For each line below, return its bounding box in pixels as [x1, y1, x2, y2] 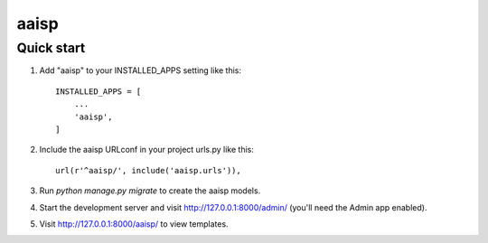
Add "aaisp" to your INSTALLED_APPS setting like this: [39, 65, 242, 76]
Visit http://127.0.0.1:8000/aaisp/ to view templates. [39, 218, 230, 229]
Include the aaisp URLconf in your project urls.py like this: [39, 145, 255, 155]
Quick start [16, 40, 86, 56]
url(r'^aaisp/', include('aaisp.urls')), [55, 165, 241, 175]
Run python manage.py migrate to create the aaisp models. [39, 185, 261, 196]
